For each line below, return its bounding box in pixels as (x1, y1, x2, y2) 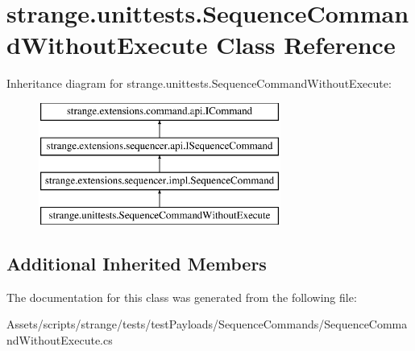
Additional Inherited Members (6, 251, 267, 276)
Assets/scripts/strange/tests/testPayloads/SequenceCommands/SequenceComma (6, 316, 408, 332)
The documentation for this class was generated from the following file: (6, 288, 357, 305)
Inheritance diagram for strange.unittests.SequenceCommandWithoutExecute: (6, 75, 392, 92)
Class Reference (216, 28, 396, 61)
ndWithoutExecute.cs (6, 332, 113, 349)
